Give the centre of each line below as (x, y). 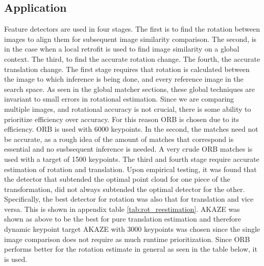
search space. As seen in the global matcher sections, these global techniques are (130, 89)
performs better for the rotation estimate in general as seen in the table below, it (131, 249)
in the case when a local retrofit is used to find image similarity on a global (122, 49)
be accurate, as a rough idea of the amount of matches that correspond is (119, 139)
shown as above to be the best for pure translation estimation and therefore (123, 219)
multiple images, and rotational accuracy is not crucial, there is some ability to (128, 108)
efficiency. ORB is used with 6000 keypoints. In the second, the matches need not (131, 129)
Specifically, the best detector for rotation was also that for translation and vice (129, 199)
